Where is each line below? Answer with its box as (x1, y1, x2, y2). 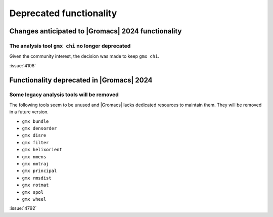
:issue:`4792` (9, 205, 37, 211)
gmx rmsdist (22, 175, 52, 181)
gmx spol (22, 189, 44, 195)
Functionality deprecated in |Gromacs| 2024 (9, 76, 153, 84)
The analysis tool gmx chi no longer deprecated (9, 42, 131, 49)
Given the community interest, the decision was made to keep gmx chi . (9, 53, 159, 59)
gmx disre (22, 133, 47, 139)
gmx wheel (22, 196, 47, 202)
